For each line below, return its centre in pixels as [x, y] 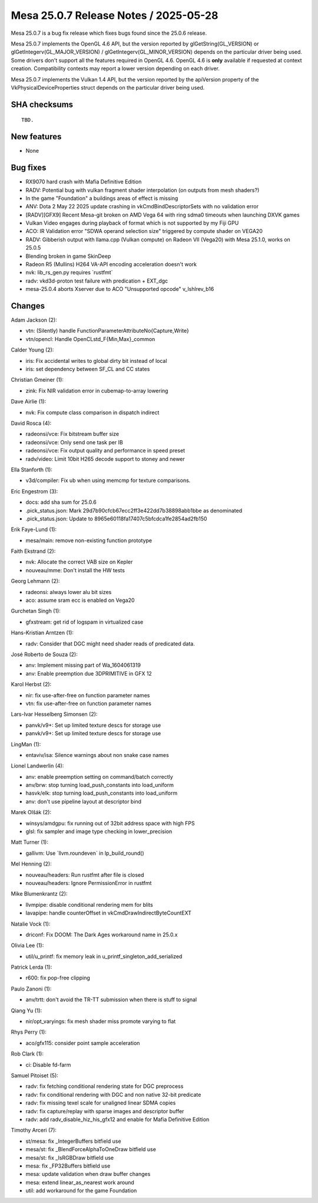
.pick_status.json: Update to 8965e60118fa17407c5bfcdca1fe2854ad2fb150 [116, 519]
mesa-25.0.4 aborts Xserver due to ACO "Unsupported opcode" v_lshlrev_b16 [120, 289]
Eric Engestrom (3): [34, 491]
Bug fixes [29, 168]
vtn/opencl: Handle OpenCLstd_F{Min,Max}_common [90, 339]
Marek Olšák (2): [31, 812]
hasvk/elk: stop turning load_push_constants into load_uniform [102, 793]
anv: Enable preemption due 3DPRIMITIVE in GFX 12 [89, 673]
